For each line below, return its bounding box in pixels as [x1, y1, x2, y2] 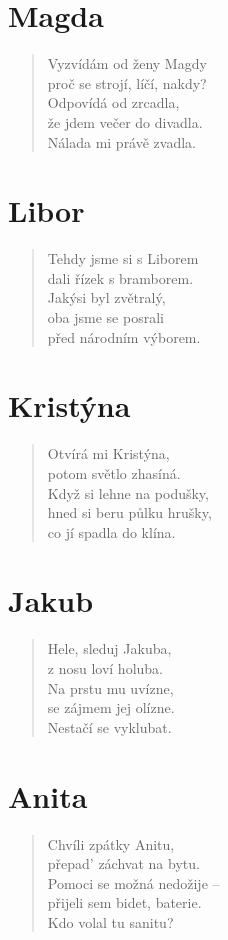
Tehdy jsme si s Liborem [47, 248, 199, 269]
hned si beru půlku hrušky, [47, 502, 212, 523]
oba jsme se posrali [47, 307, 164, 327]
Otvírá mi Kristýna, [47, 443, 170, 464]
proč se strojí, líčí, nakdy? [47, 72, 207, 93]
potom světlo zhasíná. [47, 462, 181, 483]
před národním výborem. [47, 326, 201, 347]
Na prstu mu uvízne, [47, 677, 174, 698]
